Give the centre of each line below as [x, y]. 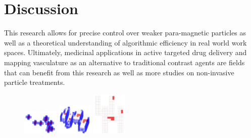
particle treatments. [35, 82]
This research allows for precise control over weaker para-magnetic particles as [125, 33]
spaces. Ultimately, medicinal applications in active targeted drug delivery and [125, 52]
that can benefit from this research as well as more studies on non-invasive [119, 72]
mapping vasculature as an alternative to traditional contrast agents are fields [124, 62]
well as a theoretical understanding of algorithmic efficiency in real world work [125, 42]
